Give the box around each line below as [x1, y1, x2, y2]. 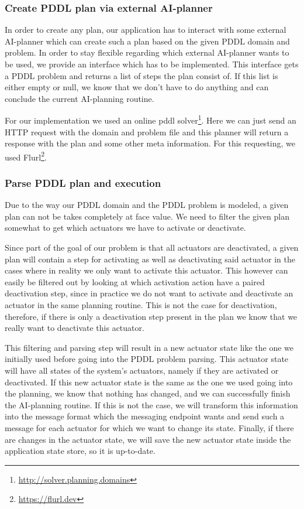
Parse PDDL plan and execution [5, 175, 161, 190]
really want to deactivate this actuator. [5, 322, 144, 334]
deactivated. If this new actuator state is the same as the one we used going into [5, 375, 293, 388]
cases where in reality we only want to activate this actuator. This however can [5, 264, 288, 276]
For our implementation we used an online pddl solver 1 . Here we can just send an [5, 112, 296, 127]
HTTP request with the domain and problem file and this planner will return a [5, 125, 289, 138]
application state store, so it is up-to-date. [5, 445, 156, 457]
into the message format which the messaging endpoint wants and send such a [5, 410, 285, 422]
